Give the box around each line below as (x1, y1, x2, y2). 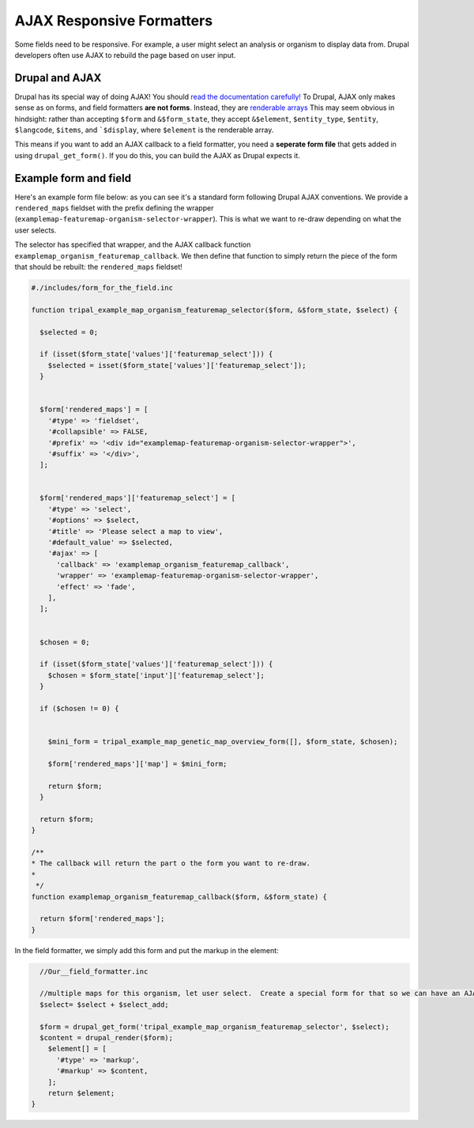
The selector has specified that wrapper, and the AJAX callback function (14, 240, 251, 249)
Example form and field (14, 171, 132, 185)
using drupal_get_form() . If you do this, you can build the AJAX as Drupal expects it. (14, 150, 300, 160)
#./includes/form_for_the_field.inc (31, 283, 174, 293)
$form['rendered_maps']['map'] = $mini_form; (47, 759, 228, 768)
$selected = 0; (39, 327, 99, 336)
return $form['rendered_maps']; (39, 914, 165, 923)
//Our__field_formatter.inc (39, 967, 149, 976)
